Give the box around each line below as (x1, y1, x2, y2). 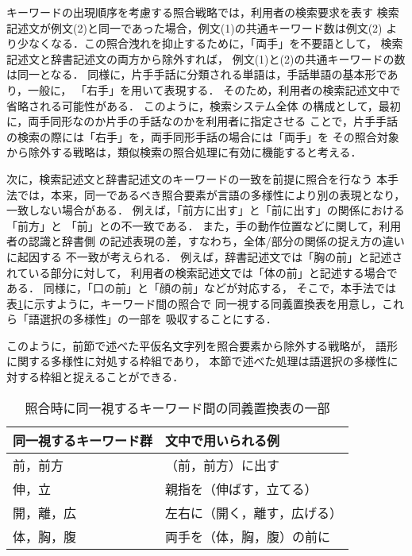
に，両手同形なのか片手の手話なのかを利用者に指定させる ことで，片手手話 (6, 113, 398, 129)
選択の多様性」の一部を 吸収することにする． (39, 311, 277, 327)
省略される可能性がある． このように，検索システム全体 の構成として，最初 (6, 97, 401, 114)
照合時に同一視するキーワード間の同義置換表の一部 (25, 398, 330, 417)
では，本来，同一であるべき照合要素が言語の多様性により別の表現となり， (17, 186, 406, 203)
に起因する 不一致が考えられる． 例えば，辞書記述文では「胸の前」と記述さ (6, 248, 403, 264)
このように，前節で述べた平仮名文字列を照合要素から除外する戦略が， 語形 (6, 337, 399, 353)
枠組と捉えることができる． (39, 369, 184, 385)
